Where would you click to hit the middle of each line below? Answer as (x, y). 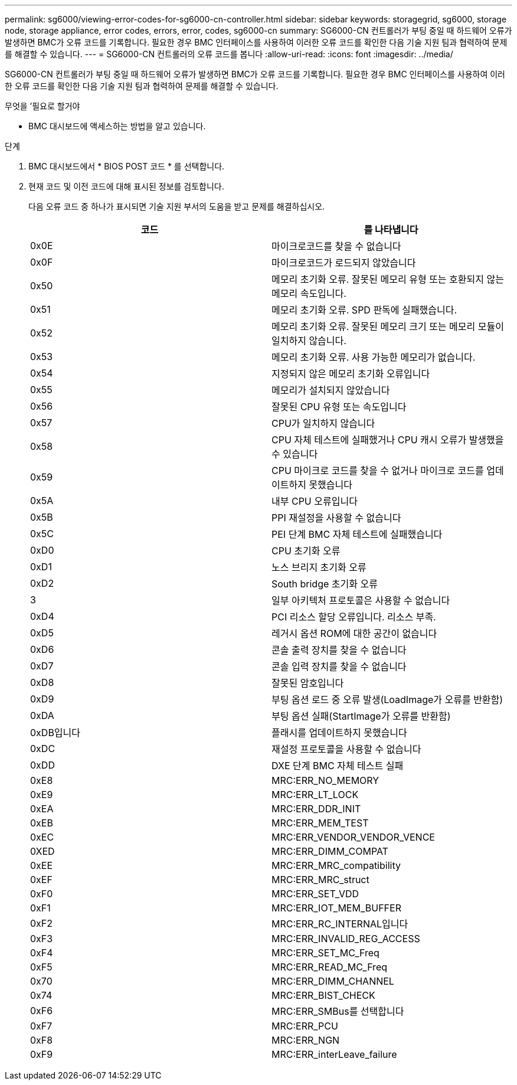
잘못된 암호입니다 (308, 683)
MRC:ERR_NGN (306, 1040)
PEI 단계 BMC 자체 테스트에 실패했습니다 (357, 534)
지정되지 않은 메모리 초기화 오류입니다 (351, 374)
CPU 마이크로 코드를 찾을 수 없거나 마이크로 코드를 (378, 470)
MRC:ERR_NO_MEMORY (325, 780)
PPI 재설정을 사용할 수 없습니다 (336, 518)
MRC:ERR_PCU (305, 1026)
